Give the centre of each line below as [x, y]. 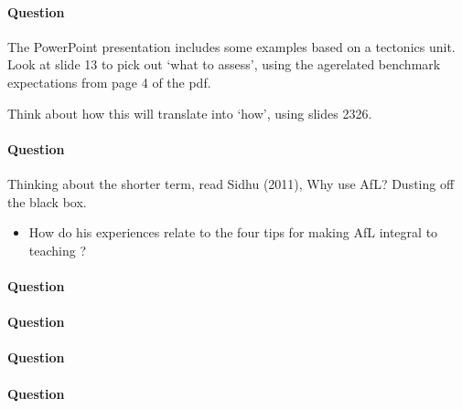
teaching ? [58, 250]
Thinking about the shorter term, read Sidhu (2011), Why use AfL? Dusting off [231, 183]
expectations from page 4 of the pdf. [109, 82]
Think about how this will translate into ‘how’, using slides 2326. [190, 113]
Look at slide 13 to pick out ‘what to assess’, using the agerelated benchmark [224, 64]
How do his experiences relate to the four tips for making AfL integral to [233, 232]
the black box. [47, 201]
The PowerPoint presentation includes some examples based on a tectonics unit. [231, 46]
